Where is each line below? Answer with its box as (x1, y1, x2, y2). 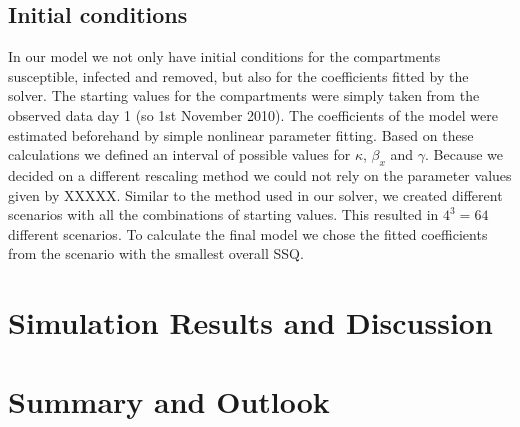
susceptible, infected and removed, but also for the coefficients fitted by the (8, 65, 469, 86)
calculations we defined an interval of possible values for (8, 144, 351, 165)
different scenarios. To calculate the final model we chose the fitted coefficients (8, 223, 488, 244)
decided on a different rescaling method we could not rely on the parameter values (8, 164, 512, 185)
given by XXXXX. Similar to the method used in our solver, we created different (8, 184, 503, 205)
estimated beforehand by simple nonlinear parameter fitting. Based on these (8, 124, 474, 145)
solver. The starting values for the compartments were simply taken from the (8, 85, 480, 106)
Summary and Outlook (8, 380, 330, 421)
